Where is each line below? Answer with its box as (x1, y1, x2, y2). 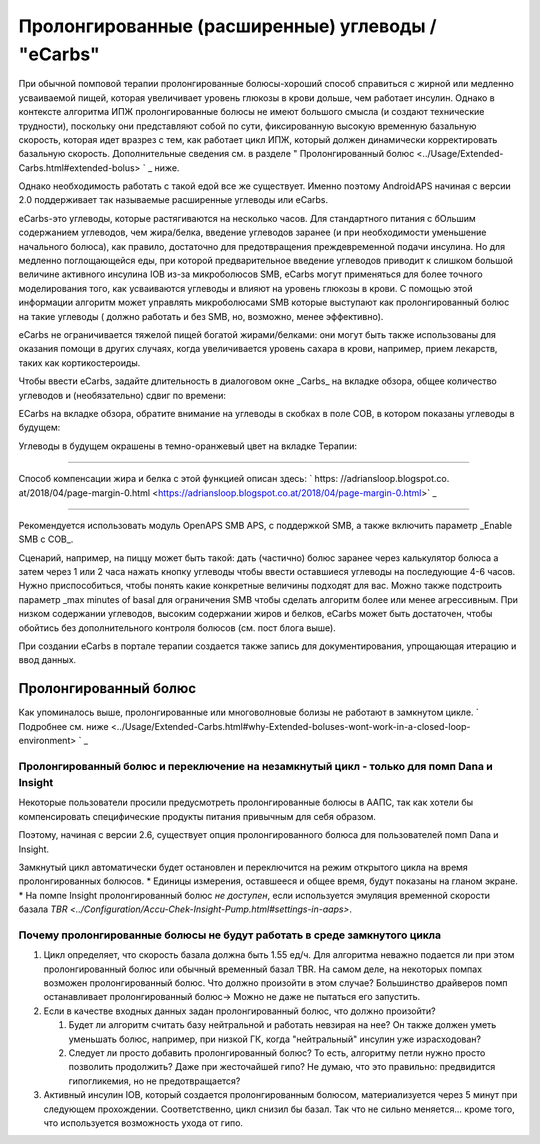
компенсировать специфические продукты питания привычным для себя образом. (18, 810, 377, 822)
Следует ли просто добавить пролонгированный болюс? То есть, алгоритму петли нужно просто (68, 1047, 486, 1059)
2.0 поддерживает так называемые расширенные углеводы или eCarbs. (18, 194, 329, 206)
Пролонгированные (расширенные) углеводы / (18, 15, 437, 37)
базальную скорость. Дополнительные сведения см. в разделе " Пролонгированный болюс (18, 148, 415, 160)
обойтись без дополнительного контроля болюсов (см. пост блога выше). (18, 621, 337, 634)
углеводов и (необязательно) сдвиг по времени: (18, 389, 227, 401)
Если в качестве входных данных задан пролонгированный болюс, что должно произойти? (43, 1005, 436, 1017)
